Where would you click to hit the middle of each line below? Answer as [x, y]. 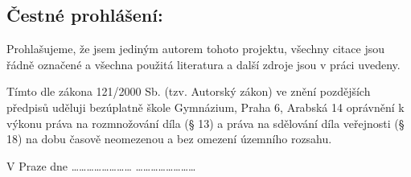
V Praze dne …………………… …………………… [101, 165]
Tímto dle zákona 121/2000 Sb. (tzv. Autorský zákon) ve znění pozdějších [189, 91]
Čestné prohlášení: [85, 15]
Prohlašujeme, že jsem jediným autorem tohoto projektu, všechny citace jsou [195, 49]
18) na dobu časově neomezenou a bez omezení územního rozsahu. [169, 139]
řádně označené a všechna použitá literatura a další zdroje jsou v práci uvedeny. [203, 64]
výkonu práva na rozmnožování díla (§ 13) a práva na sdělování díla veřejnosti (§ [205, 123]
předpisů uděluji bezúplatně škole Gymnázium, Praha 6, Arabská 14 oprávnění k [205, 107]
